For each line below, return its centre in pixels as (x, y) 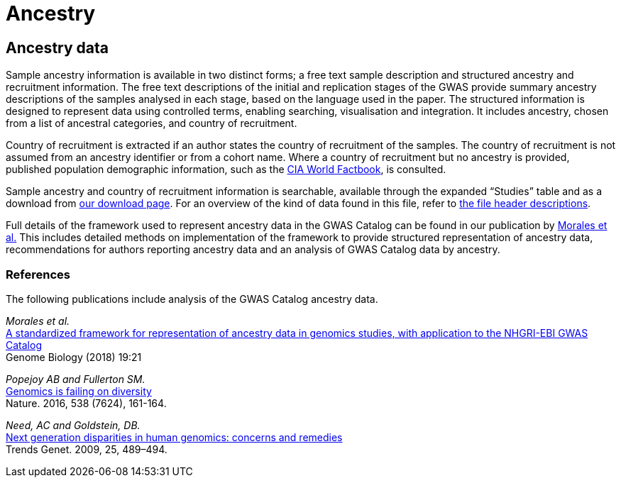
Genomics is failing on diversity (79, 391)
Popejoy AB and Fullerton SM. (76, 379)
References (38, 274)
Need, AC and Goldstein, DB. (73, 425)
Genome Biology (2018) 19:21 (74, 357)
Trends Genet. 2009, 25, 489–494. (87, 449)
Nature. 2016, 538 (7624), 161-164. (86, 403)
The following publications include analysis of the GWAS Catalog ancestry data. (192, 299)
